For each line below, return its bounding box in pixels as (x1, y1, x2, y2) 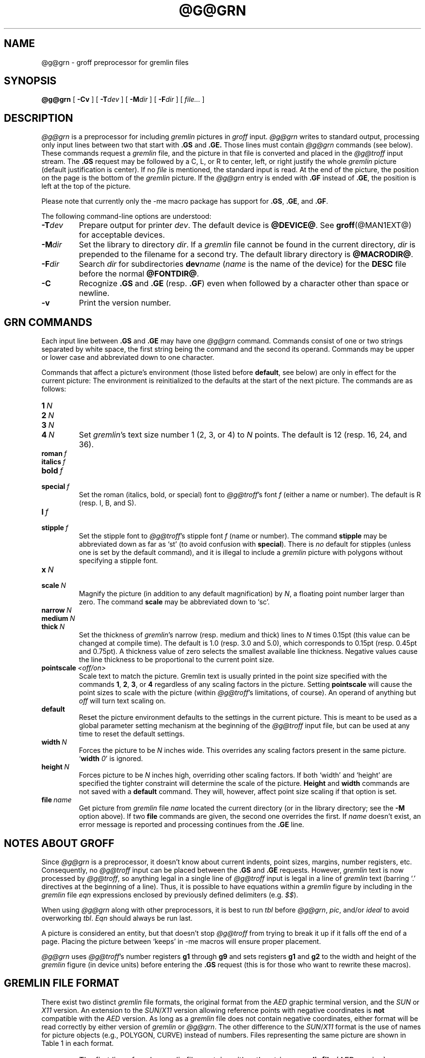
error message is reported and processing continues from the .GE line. (79, 820, 304, 829)
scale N (41, 581, 66, 590)
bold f (41, 466, 63, 476)
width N (41, 738, 67, 747)
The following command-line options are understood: (41, 212, 212, 221)
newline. (79, 288, 110, 298)
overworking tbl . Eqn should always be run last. (41, 913, 193, 922)
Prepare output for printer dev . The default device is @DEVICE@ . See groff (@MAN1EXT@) (79, 220, 411, 230)
